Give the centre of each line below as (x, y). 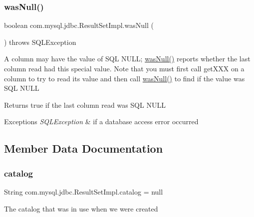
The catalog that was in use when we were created (81, 208)
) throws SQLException (40, 42)
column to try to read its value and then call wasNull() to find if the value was (125, 78)
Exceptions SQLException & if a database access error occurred (101, 121)
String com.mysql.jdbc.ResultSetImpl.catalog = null (84, 191)
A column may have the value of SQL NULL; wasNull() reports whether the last (127, 59)
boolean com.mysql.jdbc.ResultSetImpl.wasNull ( (79, 25)
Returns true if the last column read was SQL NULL (85, 105)
